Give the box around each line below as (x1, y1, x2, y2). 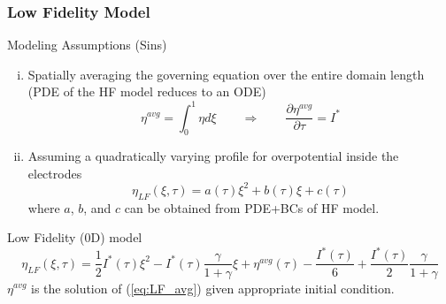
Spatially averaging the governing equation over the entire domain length (27, 65, 425, 83)
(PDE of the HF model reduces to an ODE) (27, 82, 266, 101)
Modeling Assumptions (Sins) (7, 35, 167, 54)
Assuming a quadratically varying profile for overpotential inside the (27, 147, 399, 165)
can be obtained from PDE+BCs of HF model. (124, 198, 380, 217)
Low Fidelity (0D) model (7, 228, 142, 247)
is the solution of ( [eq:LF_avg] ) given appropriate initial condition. (31, 278, 395, 297)
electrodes (27, 163, 82, 182)
